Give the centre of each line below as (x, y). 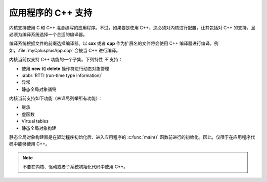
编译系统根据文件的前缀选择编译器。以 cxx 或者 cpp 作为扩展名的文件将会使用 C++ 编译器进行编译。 (112, 43)
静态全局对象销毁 (39, 89)
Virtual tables (35, 121)
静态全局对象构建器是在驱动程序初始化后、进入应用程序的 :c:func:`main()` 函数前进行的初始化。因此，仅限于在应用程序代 (132, 137)
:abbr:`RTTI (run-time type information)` (62, 75)
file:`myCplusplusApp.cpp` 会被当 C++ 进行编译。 (70, 50)
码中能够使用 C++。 (29, 144)
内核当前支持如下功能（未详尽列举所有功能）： (56, 98)
